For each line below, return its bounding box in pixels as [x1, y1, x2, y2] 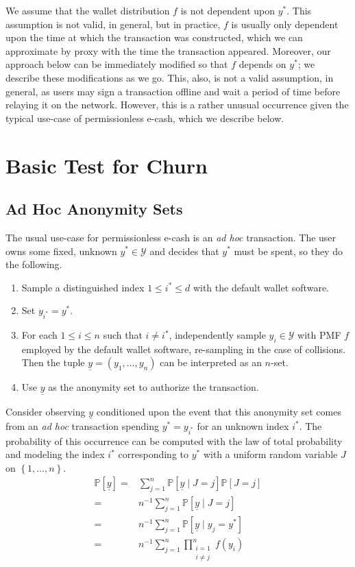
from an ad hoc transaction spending [5, 418, 159, 433]
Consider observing [5, 404, 86, 418]
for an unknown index [197, 418, 289, 433]
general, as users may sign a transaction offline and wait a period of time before [5, 84, 341, 98]
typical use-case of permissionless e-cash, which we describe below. [5, 110, 284, 125]
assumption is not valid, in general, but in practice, [5, 16, 221, 31]
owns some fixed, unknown [5, 243, 117, 258]
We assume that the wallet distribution [5, 3, 170, 17]
